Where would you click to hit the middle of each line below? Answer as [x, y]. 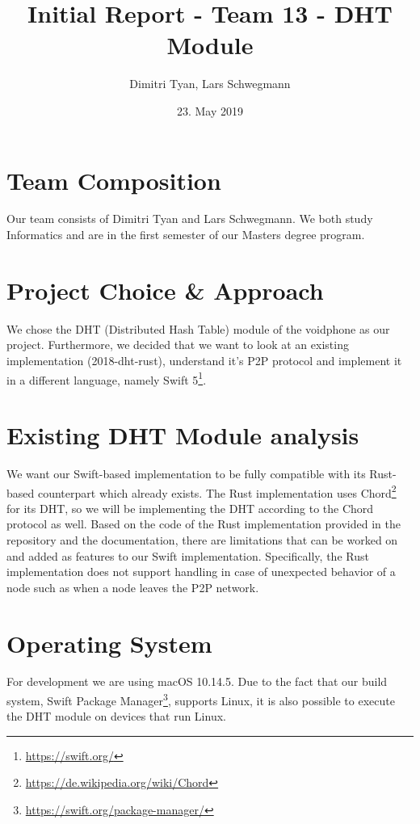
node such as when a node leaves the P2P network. [133, 587]
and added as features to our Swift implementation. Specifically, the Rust [188, 555]
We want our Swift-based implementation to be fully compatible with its [186, 473]
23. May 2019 [210, 110]
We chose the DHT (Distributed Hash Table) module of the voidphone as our [198, 328]
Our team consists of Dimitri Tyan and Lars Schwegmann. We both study [190, 219]
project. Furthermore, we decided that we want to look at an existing [178, 345]
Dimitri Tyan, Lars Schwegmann [210, 84]
